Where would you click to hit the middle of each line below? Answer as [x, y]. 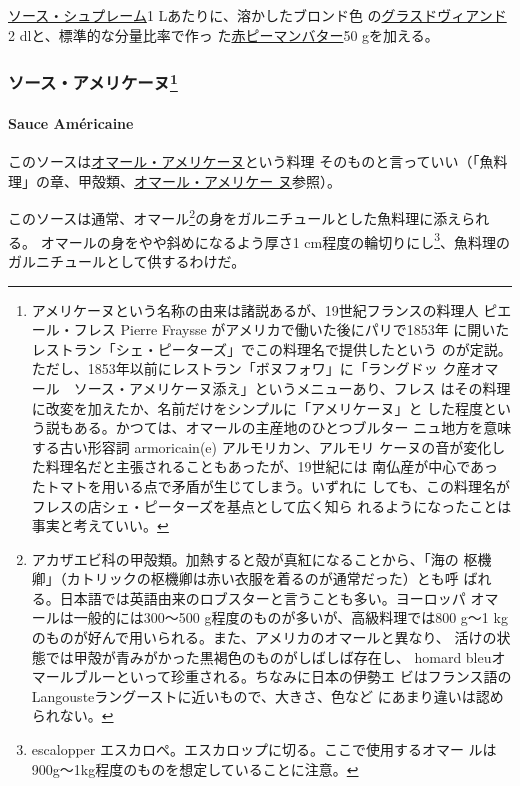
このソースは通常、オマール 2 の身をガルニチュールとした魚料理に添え [235, 217]
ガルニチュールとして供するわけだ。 [127, 260]
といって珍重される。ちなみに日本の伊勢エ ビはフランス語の [313, 676]
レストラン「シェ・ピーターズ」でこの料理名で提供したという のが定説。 [271, 348]
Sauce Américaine [71, 123]
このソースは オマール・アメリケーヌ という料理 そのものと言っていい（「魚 [251, 161]
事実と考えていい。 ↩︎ [100, 525]
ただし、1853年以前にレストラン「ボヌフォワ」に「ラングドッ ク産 [251, 368]
